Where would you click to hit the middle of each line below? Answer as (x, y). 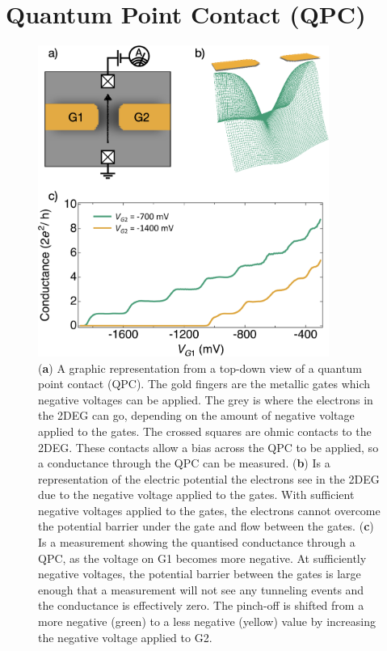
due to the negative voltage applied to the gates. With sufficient (196, 495)
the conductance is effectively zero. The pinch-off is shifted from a (201, 605)
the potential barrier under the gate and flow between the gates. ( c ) (206, 526)
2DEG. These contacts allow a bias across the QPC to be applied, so (208, 447)
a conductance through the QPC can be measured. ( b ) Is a (184, 463)
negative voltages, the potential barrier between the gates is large (200, 574)
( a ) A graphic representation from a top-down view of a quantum (200, 368)
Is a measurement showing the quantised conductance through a (197, 542)
